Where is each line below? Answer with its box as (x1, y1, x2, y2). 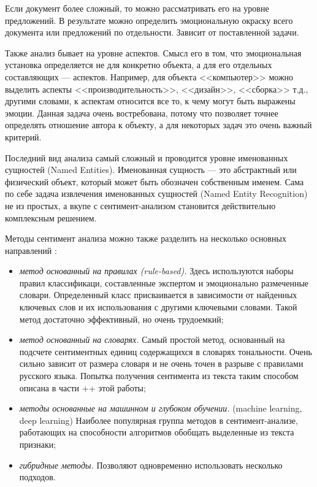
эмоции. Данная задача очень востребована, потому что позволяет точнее (5, 106, 278, 119)
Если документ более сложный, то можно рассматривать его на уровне (5, 2, 269, 14)
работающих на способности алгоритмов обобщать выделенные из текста (19, 426, 294, 439)
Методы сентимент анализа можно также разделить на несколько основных (5, 232, 286, 245)
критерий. (5, 130, 42, 143)
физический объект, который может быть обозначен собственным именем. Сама (5, 175, 304, 188)
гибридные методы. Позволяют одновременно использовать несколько (19, 458, 283, 471)
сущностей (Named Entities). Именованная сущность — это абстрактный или (5, 163, 297, 176)
